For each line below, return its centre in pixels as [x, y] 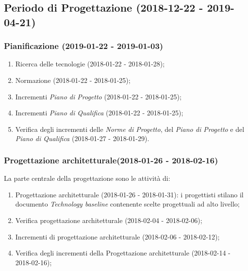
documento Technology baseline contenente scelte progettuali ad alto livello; [127, 204]
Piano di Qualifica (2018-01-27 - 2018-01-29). [82, 138]
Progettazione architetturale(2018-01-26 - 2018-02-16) [111, 160]
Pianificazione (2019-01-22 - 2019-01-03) [84, 46]
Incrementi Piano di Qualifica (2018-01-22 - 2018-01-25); [99, 113]
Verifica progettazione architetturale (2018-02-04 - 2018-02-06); [109, 220]
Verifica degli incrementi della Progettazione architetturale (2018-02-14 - [123, 253]
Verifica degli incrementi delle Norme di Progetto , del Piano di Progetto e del [130, 129]
